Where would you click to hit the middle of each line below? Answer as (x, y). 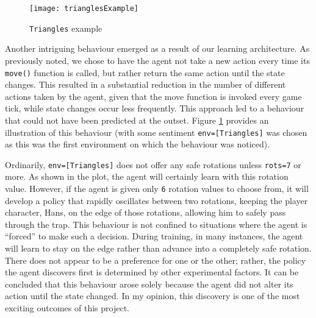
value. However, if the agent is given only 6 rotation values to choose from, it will (157, 189)
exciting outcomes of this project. (67, 308)
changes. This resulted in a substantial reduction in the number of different (145, 84)
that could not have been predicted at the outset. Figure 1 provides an (137, 120)
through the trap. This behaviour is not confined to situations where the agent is (156, 224)
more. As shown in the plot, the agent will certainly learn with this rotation (147, 176)
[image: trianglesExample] (84, 9)
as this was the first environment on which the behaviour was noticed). (138, 144)
